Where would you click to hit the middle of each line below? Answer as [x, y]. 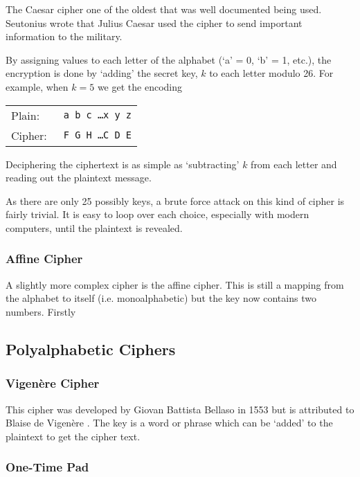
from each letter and [294, 164]
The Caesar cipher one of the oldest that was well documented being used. [164, 9]
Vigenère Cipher [53, 383]
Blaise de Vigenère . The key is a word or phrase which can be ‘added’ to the [169, 423]
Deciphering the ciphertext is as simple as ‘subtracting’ [123, 164]
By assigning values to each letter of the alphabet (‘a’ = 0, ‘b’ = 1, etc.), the [169, 59]
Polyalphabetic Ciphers [91, 349]
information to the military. [64, 36]
